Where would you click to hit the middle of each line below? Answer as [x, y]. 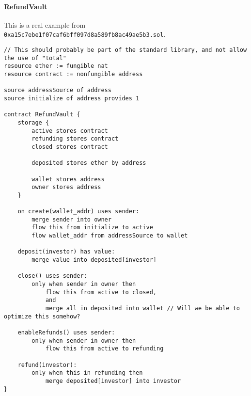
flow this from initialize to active [92, 228]
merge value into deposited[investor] [94, 260]
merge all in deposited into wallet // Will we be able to [142, 309]
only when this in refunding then [87, 373]
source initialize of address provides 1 [72, 98]
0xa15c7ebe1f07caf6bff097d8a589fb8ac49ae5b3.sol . [85, 34]
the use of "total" [35, 58]
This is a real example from [45, 24]
